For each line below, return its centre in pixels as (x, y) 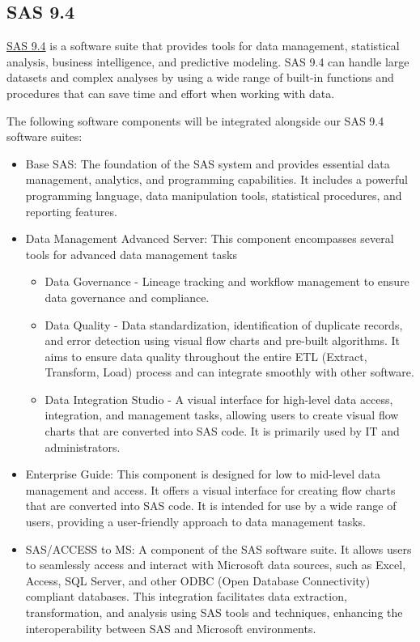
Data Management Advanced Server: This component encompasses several (210, 238)
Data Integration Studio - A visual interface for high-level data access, (219, 399)
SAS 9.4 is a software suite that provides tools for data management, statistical (203, 46)
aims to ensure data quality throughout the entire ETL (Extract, (206, 356)
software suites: (45, 136)
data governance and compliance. (127, 297)
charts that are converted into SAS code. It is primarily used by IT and (222, 431)
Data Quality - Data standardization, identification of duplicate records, (224, 324)
